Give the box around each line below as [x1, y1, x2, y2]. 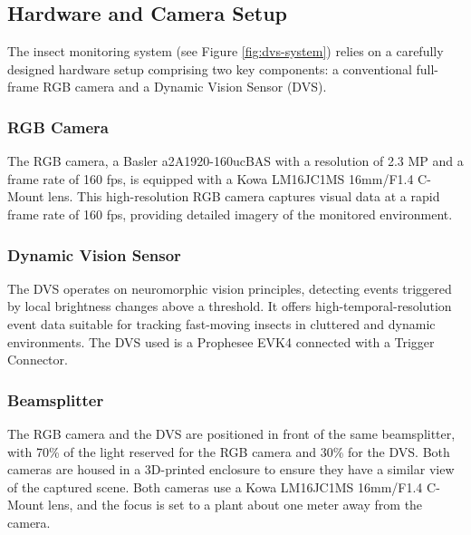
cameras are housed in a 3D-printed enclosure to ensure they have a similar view [7, 460, 455, 479]
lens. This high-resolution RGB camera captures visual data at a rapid [48, 187, 440, 206]
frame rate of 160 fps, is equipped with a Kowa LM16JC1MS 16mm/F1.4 [7, 169, 414, 188]
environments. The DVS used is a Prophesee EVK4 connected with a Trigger [7, 332, 435, 351]
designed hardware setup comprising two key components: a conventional [7, 59, 412, 78]
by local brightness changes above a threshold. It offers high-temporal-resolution [7, 297, 452, 316]
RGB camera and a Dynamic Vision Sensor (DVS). [43, 77, 327, 96]
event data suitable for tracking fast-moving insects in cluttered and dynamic [7, 314, 436, 333]
